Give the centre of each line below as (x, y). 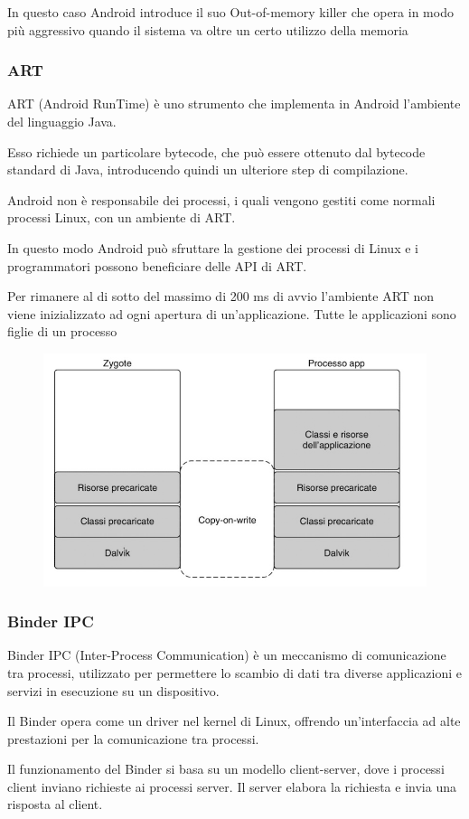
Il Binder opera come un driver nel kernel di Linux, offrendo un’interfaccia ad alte (234, 721)
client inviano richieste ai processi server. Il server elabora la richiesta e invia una (232, 786)
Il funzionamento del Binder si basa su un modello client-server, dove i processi (226, 769)
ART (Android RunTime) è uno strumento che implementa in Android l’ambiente (234, 104)
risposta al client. (55, 804)
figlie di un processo (62, 331)
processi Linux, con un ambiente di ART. (122, 217)
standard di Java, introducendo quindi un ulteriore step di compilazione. (208, 169)
